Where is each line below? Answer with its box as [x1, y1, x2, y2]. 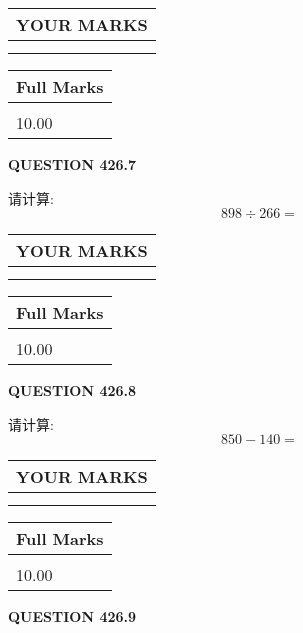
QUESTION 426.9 [8, 606, 137, 627]
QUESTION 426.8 [8, 380, 137, 401]
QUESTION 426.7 [8, 154, 137, 174]
